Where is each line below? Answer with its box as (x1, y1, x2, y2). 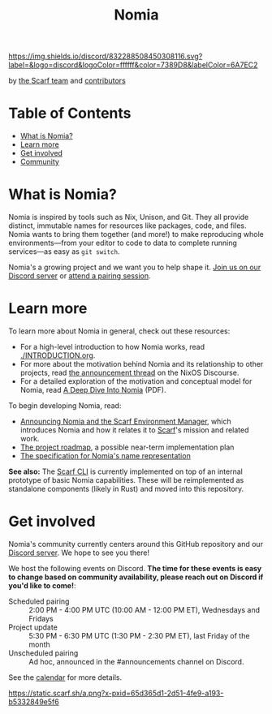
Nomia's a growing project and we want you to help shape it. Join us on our (8, 262, 261, 273)
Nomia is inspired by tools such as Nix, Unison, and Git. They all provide (8, 213, 249, 222)
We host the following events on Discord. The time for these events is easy (8, 563, 262, 573)
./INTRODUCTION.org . (19, 351, 96, 360)
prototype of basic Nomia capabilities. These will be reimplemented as (8, 475, 244, 484)
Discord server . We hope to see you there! (8, 548, 150, 557)
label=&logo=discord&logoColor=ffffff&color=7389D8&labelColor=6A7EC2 (8, 60, 258, 70)
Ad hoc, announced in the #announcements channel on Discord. (28, 656, 244, 666)
